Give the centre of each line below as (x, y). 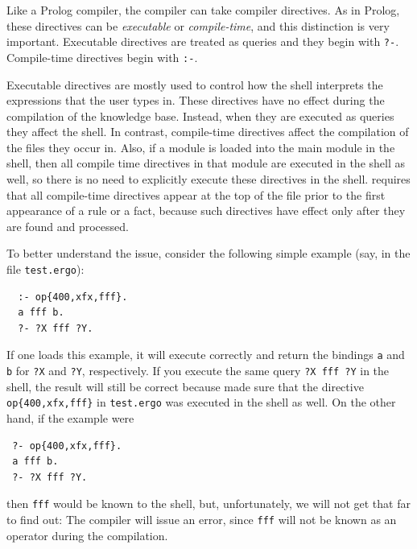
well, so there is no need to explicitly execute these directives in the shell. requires (208, 179)
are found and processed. (68, 226)
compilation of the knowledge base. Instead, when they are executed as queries (200, 116)
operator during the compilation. (87, 535)
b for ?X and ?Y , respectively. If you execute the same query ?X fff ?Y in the (198, 371)
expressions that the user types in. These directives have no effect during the (196, 100)
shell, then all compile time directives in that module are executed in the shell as (206, 163)
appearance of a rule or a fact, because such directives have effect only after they (206, 211)
